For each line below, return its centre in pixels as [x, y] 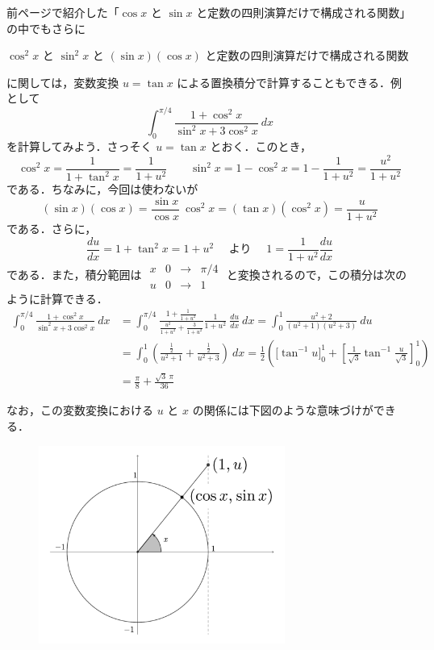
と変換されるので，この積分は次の [317, 274]
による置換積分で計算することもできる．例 [290, 82]
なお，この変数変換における [80, 410]
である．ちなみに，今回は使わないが [102, 189]
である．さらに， [52, 228]
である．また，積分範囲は [74, 274]
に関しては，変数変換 [63, 82]
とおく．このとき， [261, 146]
